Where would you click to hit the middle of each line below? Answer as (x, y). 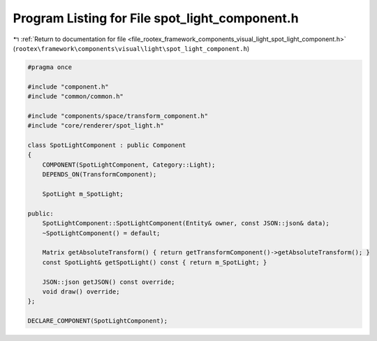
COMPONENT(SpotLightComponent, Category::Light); (129, 165)
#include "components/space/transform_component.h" (118, 116)
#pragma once (50, 67)
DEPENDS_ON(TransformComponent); (99, 175)
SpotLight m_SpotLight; (83, 194)
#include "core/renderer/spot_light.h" (96, 126)
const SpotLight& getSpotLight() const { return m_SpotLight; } (155, 262)
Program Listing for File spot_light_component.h (156, 18)
